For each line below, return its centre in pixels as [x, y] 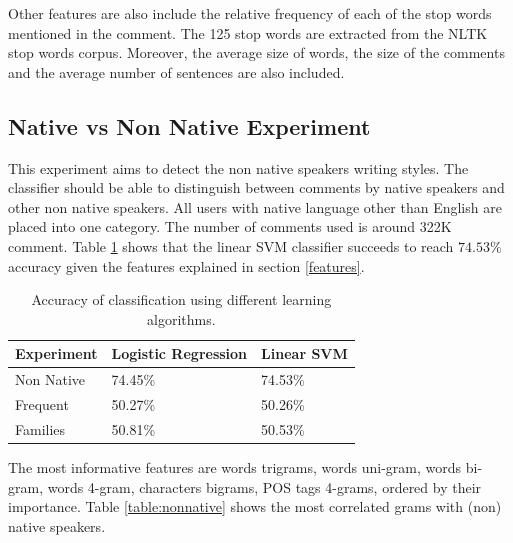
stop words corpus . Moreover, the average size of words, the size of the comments [256, 52]
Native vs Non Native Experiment [189, 125]
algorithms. [181, 318]
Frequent [42, 404]
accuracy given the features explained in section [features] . [186, 265]
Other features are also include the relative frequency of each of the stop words [250, 13]
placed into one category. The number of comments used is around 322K [230, 226]
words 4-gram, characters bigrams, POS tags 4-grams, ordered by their [264, 486]
